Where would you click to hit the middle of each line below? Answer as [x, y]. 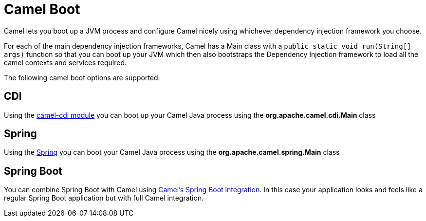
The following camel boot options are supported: [82, 77]
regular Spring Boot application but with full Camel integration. [104, 198]
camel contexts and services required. [65, 62]
